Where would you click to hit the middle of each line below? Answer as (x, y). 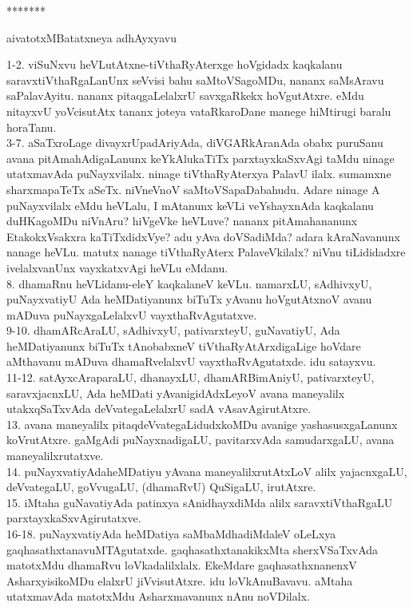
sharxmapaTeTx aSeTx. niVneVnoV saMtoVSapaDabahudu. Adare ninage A (193, 189)
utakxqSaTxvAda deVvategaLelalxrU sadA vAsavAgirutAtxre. (159, 409)
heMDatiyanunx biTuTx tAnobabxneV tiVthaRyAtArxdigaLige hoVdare (184, 345)
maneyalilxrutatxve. (55, 456)
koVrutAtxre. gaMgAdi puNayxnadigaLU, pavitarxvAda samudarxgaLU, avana (201, 440)
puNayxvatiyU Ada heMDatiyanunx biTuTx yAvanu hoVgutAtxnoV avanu (189, 299)
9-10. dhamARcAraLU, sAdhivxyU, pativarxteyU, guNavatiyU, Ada (173, 330)
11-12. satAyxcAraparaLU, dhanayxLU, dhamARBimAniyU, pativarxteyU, (191, 377)
